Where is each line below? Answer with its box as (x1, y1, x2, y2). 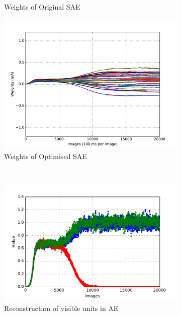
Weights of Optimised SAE (4, 151, 87, 162)
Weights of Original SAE (4, 2, 80, 12)
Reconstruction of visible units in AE (4, 303, 119, 313)
